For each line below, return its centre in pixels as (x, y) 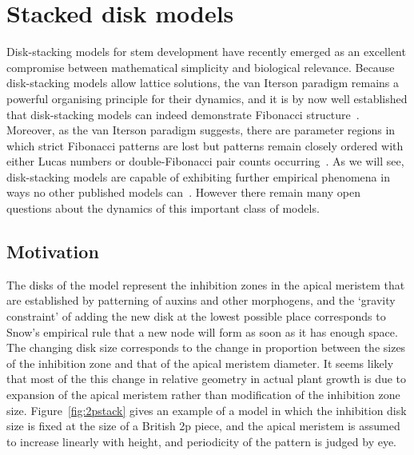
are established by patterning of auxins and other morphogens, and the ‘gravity (201, 300)
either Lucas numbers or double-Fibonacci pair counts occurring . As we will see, (205, 161)
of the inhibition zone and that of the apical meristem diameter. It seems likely (200, 363)
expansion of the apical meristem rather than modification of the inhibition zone (203, 395)
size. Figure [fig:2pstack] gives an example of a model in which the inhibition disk (207, 410)
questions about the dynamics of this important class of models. (163, 208)
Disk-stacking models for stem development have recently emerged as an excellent (206, 52)
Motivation (53, 251)
